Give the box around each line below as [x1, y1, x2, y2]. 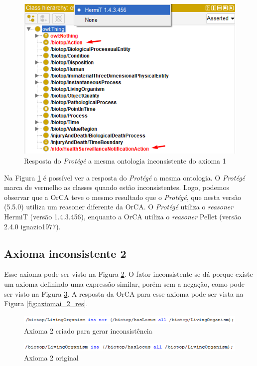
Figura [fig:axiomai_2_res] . [4, 298, 88, 309]
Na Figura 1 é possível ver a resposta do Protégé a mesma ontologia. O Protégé [4, 172, 246, 183]
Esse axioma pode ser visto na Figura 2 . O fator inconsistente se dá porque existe [4, 269, 253, 279]
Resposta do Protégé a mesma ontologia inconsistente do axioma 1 [24, 156, 226, 166]
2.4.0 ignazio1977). [4, 221, 61, 231]
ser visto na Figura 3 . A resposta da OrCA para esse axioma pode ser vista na [4, 288, 244, 299]
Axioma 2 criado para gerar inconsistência [24, 326, 152, 336]
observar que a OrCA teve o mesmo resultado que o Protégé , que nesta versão [4, 191, 242, 202]
